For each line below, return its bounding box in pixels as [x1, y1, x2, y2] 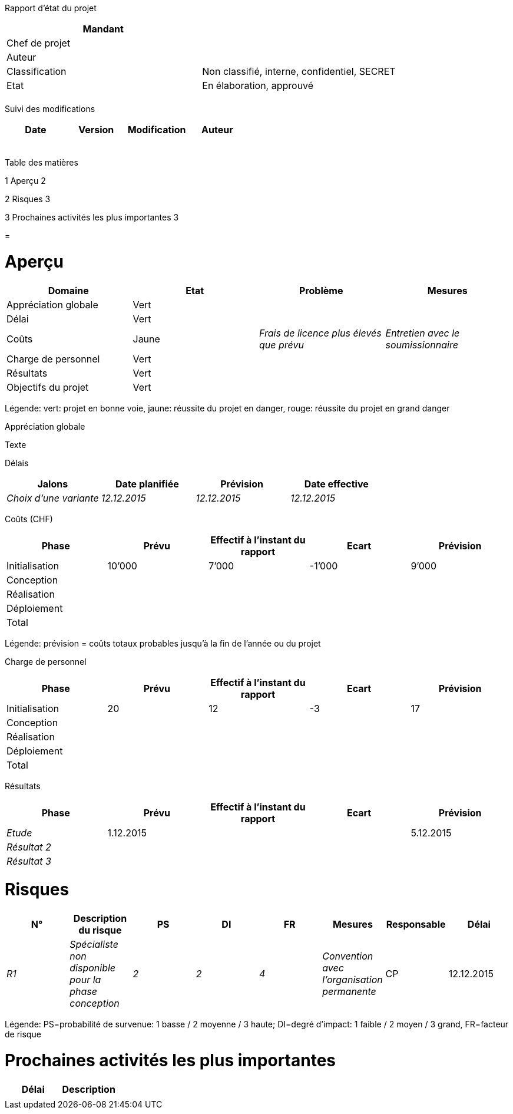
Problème [299, 284, 343, 296]
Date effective [304, 477, 369, 490]
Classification [6, 65, 67, 77]
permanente [322, 986, 376, 997]
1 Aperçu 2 [5, 176, 46, 186]
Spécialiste [69, 938, 118, 950]
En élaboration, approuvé [202, 80, 314, 91]
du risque [78, 924, 122, 936]
